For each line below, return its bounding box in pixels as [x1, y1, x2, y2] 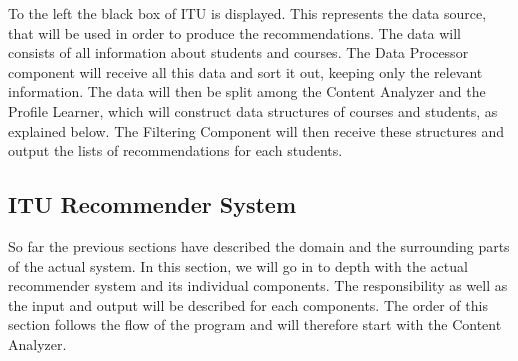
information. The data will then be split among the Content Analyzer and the [8, 81, 486, 102]
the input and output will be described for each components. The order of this [8, 294, 488, 315]
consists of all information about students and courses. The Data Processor [8, 42, 469, 63]
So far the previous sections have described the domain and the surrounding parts [8, 235, 510, 256]
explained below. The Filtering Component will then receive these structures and [8, 120, 505, 141]
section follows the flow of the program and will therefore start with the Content [8, 314, 502, 335]
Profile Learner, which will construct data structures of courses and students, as [8, 100, 498, 121]
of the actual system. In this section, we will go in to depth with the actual [8, 255, 468, 276]
